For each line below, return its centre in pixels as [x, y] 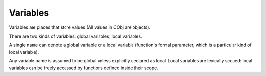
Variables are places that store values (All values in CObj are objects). [80, 27]
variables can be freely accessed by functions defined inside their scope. [84, 68]
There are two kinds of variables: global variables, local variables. [76, 36]
